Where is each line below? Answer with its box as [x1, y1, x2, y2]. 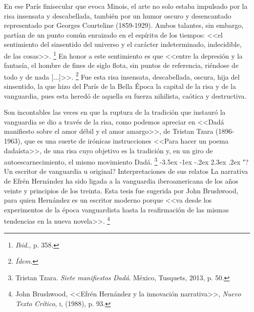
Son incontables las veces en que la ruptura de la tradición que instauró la [4, 107, 226, 117]
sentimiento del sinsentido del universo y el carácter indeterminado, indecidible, [4, 39, 242, 49]
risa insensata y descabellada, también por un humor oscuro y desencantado [4, 10, 232, 21]
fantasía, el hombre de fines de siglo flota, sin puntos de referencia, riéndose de [4, 60, 239, 70]
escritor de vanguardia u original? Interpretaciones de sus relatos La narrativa [15, 166, 248, 176]
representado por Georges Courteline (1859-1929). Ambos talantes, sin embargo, [4, 20, 244, 30]
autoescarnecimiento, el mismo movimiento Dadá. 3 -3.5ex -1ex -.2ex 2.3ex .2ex [4, 155, 241, 166]
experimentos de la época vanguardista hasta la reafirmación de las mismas [4, 204, 229, 214]
